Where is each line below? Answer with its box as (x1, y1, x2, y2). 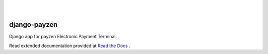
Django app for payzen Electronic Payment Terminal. (9, 34, 117, 40)
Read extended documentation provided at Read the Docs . (9, 43, 131, 49)
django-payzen (9, 20, 58, 29)
